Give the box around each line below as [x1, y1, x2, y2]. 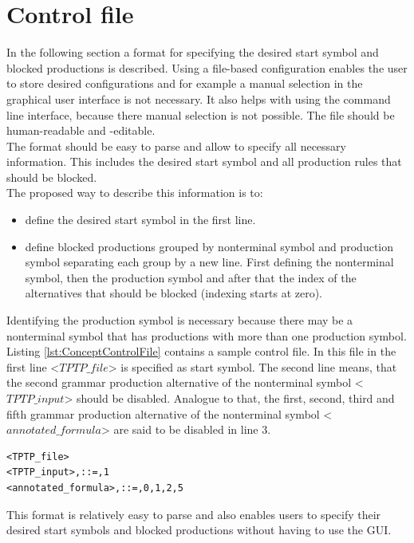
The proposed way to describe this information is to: [6, 184, 263, 201]
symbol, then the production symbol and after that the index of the [25, 269, 357, 285]
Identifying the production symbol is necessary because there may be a [6, 312, 353, 329]
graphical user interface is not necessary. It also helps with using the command [6, 90, 391, 107]
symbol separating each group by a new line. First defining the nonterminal [25, 254, 394, 270]
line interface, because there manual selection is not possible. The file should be [6, 106, 395, 123]
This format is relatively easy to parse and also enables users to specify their [6, 506, 381, 522]
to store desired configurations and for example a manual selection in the [6, 75, 363, 92]
